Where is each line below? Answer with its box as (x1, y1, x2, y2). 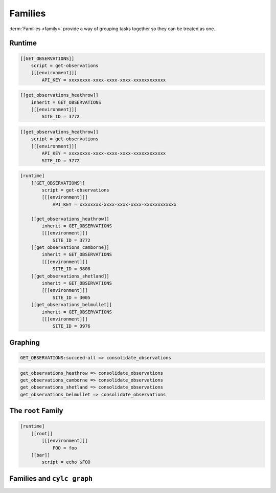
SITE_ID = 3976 (52, 323, 90, 329)
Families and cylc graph (9, 474, 93, 483)
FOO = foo (52, 445, 77, 451)
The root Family (9, 406, 63, 415)
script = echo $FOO (41, 459, 90, 465)
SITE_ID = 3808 (52, 266, 90, 272)
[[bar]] (31, 452, 51, 458)
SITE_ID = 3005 (52, 294, 90, 301)
